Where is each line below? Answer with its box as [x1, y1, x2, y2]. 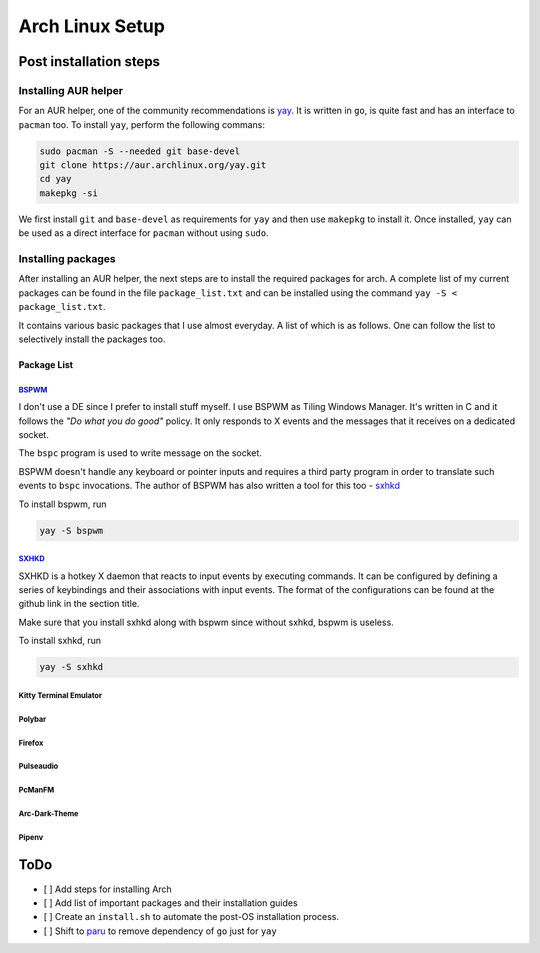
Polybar [18, 714, 47, 724]
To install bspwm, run [18, 498, 107, 510]
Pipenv [18, 833, 44, 843]
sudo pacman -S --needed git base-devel [39, 145, 240, 157]
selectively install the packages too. [18, 333, 166, 345]
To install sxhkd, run [18, 635, 102, 647]
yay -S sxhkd [39, 661, 104, 673]
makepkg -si [39, 187, 99, 199]
